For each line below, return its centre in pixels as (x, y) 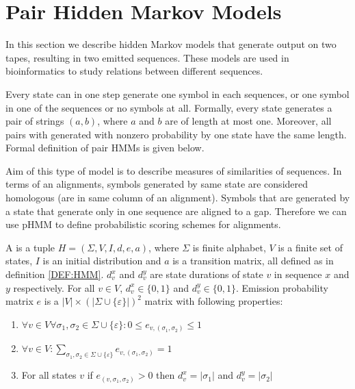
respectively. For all (54, 287)
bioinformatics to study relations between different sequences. (134, 71)
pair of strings (35, 121)
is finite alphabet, (229, 247)
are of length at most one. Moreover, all (248, 121)
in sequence (298, 274)
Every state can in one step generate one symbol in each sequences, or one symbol (177, 93)
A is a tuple (30, 247)
